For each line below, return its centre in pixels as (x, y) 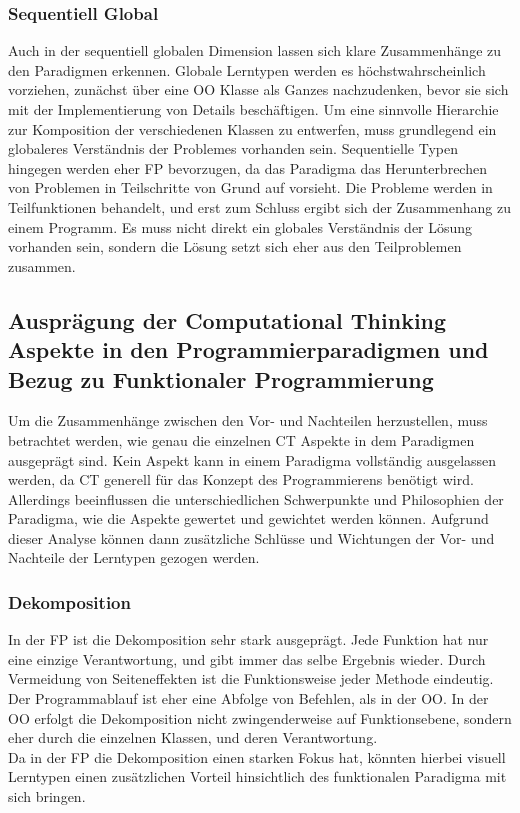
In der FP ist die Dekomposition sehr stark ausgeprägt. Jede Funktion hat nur (248, 639)
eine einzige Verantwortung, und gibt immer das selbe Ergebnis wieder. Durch (247, 658)
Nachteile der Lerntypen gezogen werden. (134, 557)
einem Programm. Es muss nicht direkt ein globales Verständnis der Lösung (240, 226)
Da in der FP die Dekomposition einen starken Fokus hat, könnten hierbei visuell (257, 756)
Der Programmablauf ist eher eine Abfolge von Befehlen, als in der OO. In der (248, 698)
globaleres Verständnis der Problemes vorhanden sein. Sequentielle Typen (233, 148)
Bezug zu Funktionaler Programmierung (221, 378)
